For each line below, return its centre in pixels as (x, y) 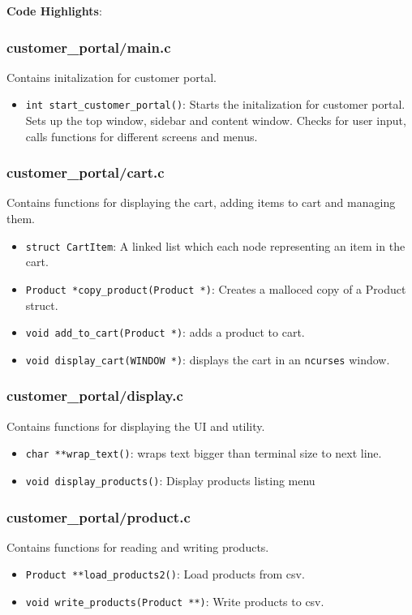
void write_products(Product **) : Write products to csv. (175, 602)
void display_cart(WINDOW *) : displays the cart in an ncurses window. (208, 359)
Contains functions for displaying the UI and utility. (136, 426)
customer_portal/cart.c (86, 172)
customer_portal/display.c (95, 396)
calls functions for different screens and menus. (142, 136)
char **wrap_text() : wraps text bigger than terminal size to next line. (204, 453)
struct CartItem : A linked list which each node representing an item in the (215, 245)
